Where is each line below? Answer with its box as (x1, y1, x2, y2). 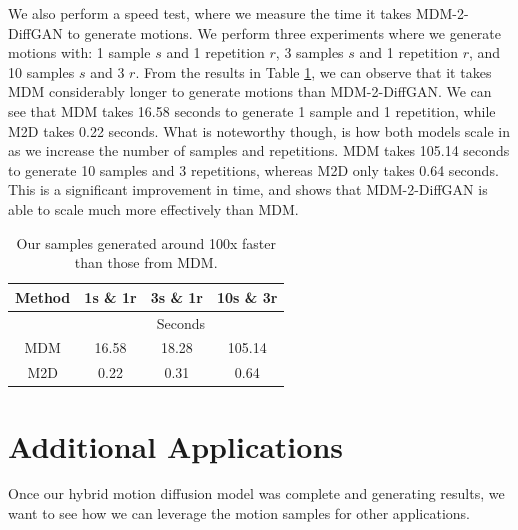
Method (15, 286, 71, 307)
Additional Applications (8, 425, 343, 466)
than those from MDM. (74, 252, 218, 273)
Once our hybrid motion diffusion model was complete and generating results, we (8, 483, 505, 504)
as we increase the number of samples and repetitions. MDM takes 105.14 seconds (8, 140, 510, 161)
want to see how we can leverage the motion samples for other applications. (8, 503, 470, 524)
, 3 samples (275, 42, 344, 63)
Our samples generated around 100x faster (16, 232, 276, 253)
